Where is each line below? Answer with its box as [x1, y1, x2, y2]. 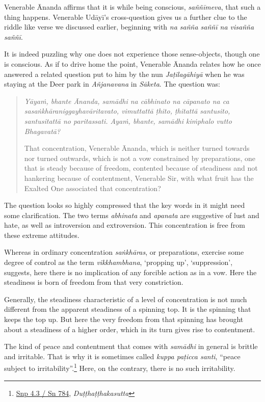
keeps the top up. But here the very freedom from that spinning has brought [4, 314, 244, 325]
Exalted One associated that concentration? [24, 182, 161, 193]
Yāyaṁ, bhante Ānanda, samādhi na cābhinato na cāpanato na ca [24, 95, 229, 106]
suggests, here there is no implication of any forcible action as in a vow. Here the [4, 266, 257, 277]
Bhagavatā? [24, 125, 61, 136]
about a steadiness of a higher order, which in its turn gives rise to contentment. [4, 324, 255, 334]
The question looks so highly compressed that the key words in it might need [4, 200, 245, 210]
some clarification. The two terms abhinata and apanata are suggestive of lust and [4, 209, 259, 220]
